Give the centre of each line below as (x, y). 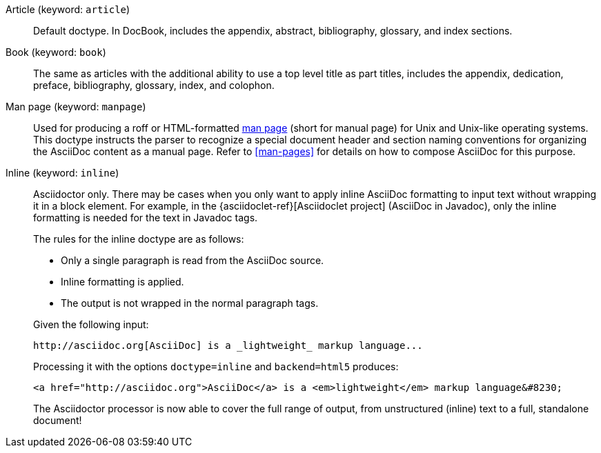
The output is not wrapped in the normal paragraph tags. (190, 303)
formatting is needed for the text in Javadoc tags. (146, 218)
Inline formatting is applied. (122, 282)
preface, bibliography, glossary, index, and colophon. (154, 85)
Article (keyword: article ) (68, 9)
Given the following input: (91, 324)
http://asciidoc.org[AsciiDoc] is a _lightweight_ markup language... (228, 345)
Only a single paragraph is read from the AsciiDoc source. (193, 260)
